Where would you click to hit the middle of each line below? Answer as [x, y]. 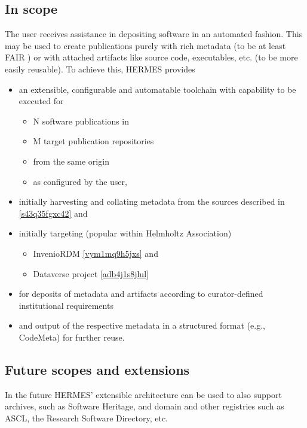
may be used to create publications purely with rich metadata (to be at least [145, 45]
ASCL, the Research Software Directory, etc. [87, 418]
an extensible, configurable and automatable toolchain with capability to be [157, 89]
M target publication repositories [93, 141]
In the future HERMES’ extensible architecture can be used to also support [143, 394]
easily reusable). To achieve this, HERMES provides [100, 69]
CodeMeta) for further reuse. [72, 337]
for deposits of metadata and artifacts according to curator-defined [141, 294]
